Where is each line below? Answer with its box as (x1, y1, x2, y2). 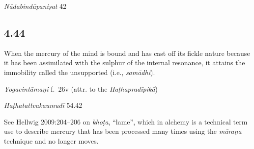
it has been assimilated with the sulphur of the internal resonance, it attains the (4, 57, 245, 68)
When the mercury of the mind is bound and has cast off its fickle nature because (4, 48, 250, 58)
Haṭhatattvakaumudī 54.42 (4, 100, 83, 110)
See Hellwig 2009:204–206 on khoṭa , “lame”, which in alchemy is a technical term (4, 116, 248, 126)
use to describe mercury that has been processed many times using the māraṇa (4, 126, 242, 136)
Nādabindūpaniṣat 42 (4, 1, 67, 11)
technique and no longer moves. (4, 135, 99, 146)
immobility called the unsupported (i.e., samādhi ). (4, 67, 155, 77)
